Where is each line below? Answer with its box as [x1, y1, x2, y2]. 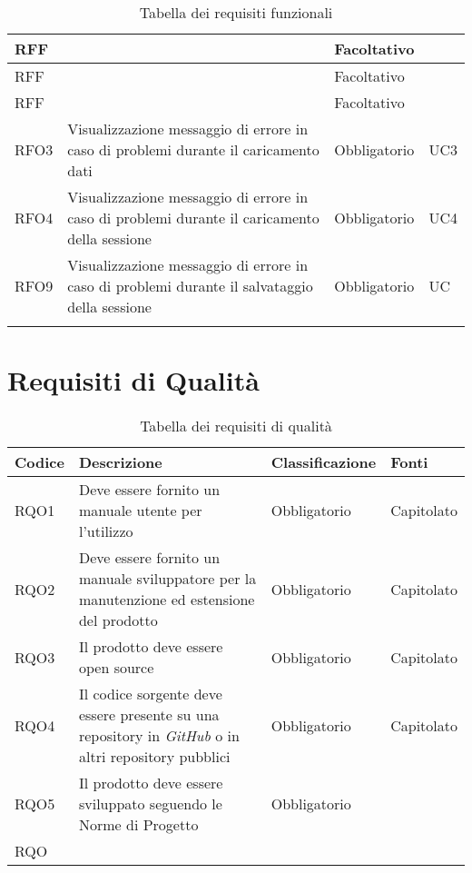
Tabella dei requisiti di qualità [140, 415, 332, 437]
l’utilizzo [78, 521, 133, 542]
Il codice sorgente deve [78, 683, 222, 705]
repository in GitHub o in [78, 725, 240, 747]
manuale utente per [78, 500, 202, 521]
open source [78, 657, 154, 679]
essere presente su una [78, 704, 220, 726]
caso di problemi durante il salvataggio [67, 275, 313, 296]
